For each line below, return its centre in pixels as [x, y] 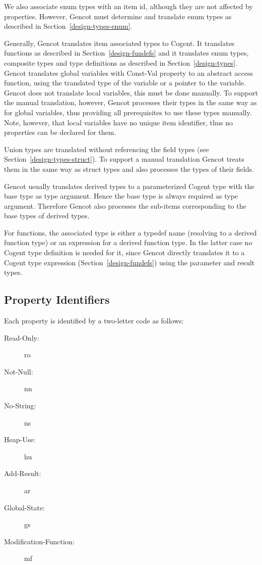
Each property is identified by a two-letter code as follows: [94, 321]
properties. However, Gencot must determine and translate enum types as [118, 16]
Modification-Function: [39, 541]
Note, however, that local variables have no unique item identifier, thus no [119, 122]
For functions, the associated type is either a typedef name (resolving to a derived [130, 232]
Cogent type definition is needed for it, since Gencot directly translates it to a [124, 252]
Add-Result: [23, 473]
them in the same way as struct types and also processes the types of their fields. [129, 169]
